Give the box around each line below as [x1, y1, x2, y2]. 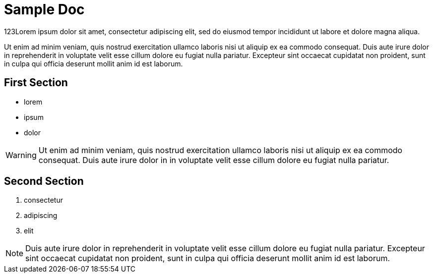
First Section [4, 76, 68, 89]
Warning [5, 150, 37, 160]
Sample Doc [4, 1, 85, 18]
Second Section [4, 175, 84, 188]
